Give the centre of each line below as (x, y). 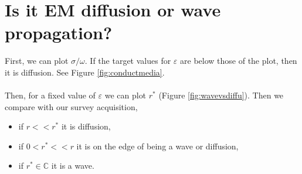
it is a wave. (73, 166)
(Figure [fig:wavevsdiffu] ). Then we (221, 95)
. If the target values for (128, 61)
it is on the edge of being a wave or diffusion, (157, 146)
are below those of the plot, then (239, 61)
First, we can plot (37, 61)
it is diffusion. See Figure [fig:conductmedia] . (85, 72)
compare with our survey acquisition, (71, 106)
